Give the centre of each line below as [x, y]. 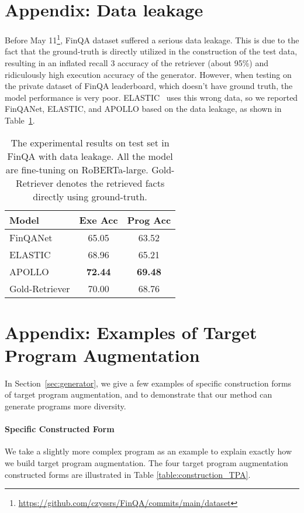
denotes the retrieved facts [110, 183]
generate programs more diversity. [65, 406]
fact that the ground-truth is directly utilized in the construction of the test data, [151, 51]
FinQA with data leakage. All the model [90, 156]
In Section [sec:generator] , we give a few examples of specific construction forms [148, 383]
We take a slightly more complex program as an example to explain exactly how [148, 451]
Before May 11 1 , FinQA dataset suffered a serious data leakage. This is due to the [152, 39]
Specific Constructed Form [60, 429]
